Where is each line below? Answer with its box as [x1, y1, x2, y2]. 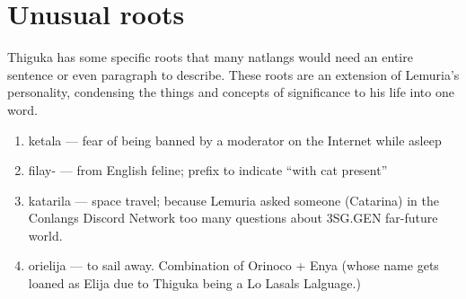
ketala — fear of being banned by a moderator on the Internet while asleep [28, 130, 442, 149]
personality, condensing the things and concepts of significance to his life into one [7, 83, 454, 101]
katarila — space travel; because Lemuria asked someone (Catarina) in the [28, 190, 439, 209]
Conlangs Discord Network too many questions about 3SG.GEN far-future [28, 208, 438, 227]
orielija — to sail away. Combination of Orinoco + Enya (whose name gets [28, 256, 439, 275]
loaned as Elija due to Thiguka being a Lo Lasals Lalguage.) [28, 274, 361, 293]
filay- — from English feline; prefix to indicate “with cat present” [28, 161, 388, 180]
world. [28, 225, 63, 244]
